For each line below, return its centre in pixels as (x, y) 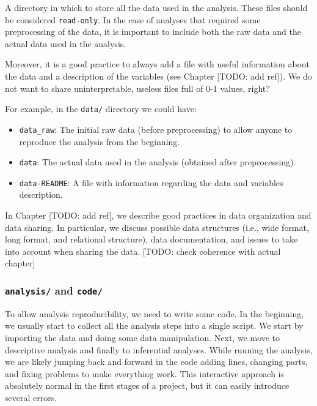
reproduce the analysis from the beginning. (100, 141)
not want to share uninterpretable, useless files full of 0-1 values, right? (137, 88)
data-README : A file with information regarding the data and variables (151, 182)
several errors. (31, 397)
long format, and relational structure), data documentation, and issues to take (151, 239)
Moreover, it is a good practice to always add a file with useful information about (157, 64)
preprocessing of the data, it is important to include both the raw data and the (153, 32)
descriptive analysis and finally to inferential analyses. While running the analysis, (159, 349)
